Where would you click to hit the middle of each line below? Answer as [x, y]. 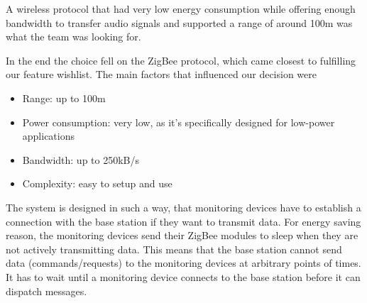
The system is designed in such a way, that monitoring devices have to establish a [183, 207]
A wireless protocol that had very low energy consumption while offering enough [181, 9]
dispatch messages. [46, 291]
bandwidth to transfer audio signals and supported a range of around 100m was [179, 22]
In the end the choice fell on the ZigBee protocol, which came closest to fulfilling [181, 60]
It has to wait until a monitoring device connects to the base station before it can [183, 276]
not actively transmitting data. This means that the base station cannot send [174, 249]
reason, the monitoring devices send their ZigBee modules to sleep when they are [182, 235]
